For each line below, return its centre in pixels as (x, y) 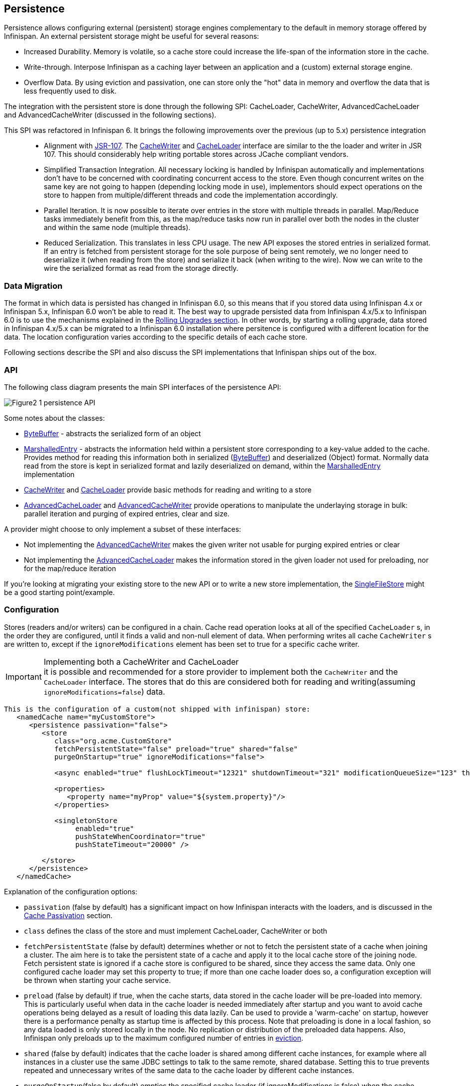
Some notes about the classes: (55, 418)
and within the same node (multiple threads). (117, 228)
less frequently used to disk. (70, 91)
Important (24, 676)
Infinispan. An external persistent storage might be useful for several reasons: (132, 36)
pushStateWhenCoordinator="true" (140, 836)
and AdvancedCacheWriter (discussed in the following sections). (110, 115)
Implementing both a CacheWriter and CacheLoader (141, 662)
